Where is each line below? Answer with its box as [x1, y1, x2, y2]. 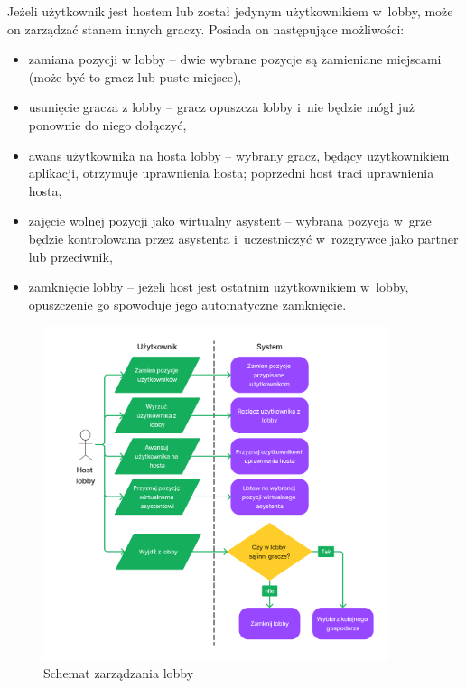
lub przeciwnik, [28, 246, 113, 265]
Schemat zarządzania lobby [43, 663, 194, 682]
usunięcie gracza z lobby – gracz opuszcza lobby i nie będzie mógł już [28, 98, 415, 116]
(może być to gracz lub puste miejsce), [28, 67, 242, 86]
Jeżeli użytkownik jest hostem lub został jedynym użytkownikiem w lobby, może [7, 2, 453, 20]
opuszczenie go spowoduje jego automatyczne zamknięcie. [28, 294, 347, 313]
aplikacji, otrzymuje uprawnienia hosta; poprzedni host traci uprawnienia [28, 163, 434, 182]
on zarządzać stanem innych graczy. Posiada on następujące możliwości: [7, 19, 405, 38]
